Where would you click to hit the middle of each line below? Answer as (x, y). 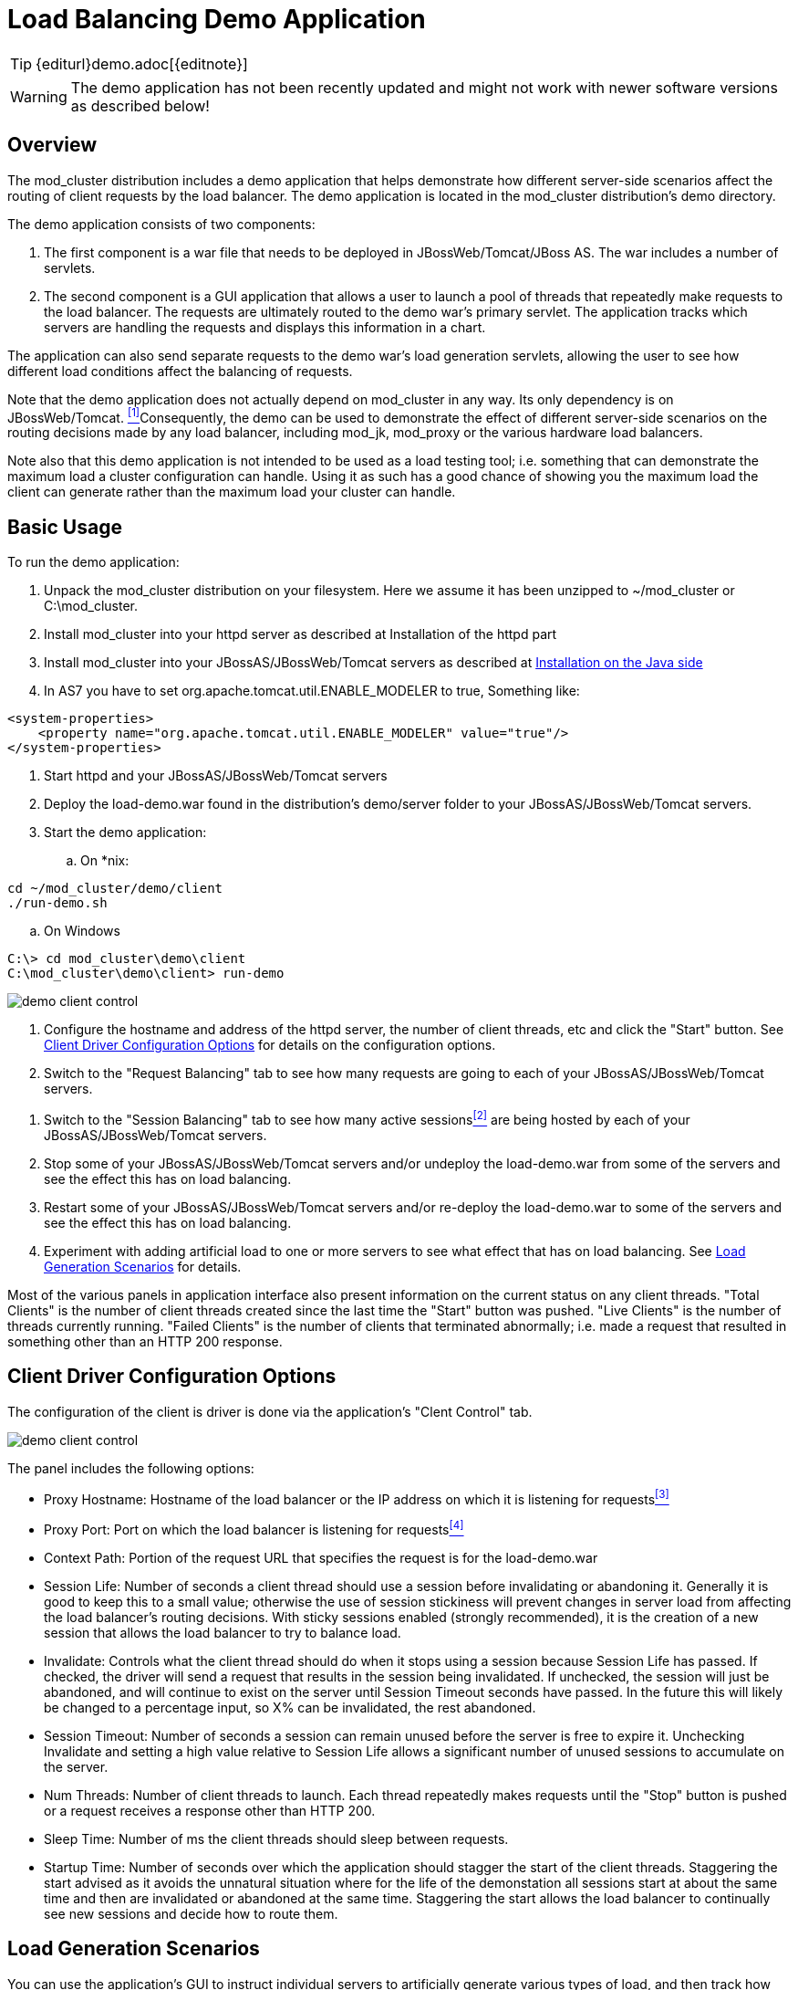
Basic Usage (65, 527)
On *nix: (105, 861)
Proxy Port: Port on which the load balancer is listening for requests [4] (254, 1528)
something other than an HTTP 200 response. (145, 1341)
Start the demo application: (125, 833)
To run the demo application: (93, 562)
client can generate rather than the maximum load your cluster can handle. (232, 492)
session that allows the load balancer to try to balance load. (223, 1632)
